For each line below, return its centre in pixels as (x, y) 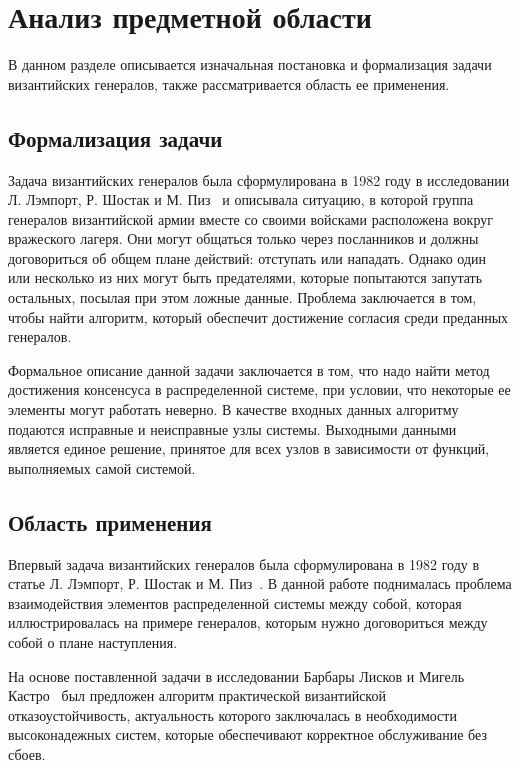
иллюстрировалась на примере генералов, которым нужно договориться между (248, 622)
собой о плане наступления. (93, 642)
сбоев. (27, 753)
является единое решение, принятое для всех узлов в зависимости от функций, (249, 448)
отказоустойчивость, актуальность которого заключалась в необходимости (232, 714)
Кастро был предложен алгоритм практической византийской (197, 695)
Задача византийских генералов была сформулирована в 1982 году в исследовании (259, 179)
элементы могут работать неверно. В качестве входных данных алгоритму (233, 409)
